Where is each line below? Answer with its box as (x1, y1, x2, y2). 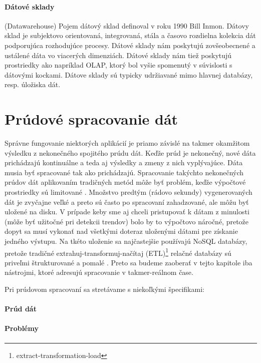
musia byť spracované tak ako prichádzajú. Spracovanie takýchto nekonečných (5, 167, 244, 177)
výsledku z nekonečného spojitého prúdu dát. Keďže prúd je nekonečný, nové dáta (5, 147, 256, 158)
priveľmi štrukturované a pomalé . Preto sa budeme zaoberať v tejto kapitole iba (5, 257, 252, 267)
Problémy (5, 323, 39, 333)
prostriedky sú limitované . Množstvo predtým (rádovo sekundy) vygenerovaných (5, 187, 252, 197)
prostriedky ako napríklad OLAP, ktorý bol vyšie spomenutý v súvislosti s (5, 60, 232, 70)
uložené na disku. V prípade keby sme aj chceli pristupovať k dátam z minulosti (5, 206, 249, 217)
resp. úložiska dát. (5, 79, 61, 90)
